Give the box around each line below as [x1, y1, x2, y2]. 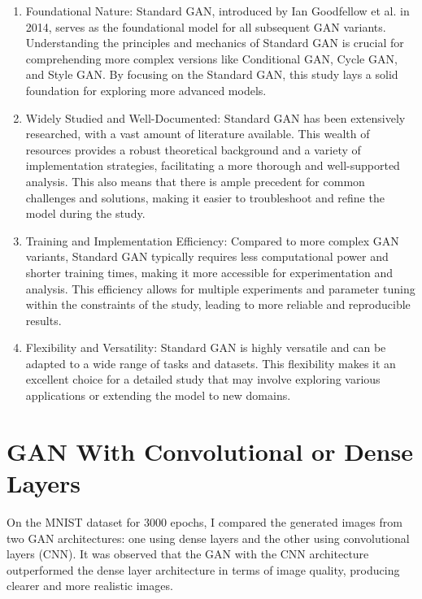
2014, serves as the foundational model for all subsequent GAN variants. [25, 18, 386, 35]
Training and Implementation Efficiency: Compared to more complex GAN [25, 232, 399, 249]
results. [25, 311, 62, 328]
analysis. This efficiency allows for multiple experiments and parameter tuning [25, 280, 415, 297]
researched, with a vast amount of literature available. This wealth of [25, 125, 370, 142]
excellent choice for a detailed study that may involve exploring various [25, 371, 381, 388]
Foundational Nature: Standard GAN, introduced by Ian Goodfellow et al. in [25, 2, 410, 19]
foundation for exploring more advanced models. [25, 81, 267, 98]
